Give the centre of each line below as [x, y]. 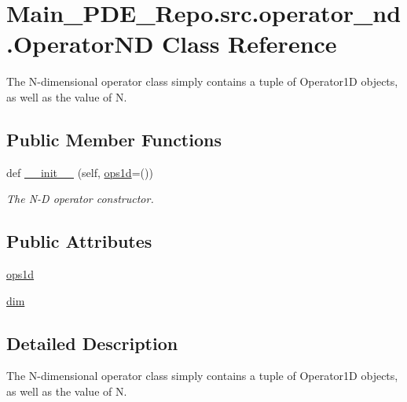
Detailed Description [92, 343]
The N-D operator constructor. [80, 199]
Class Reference [249, 44]
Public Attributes [79, 241]
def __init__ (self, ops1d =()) [80, 172]
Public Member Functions [114, 139]
